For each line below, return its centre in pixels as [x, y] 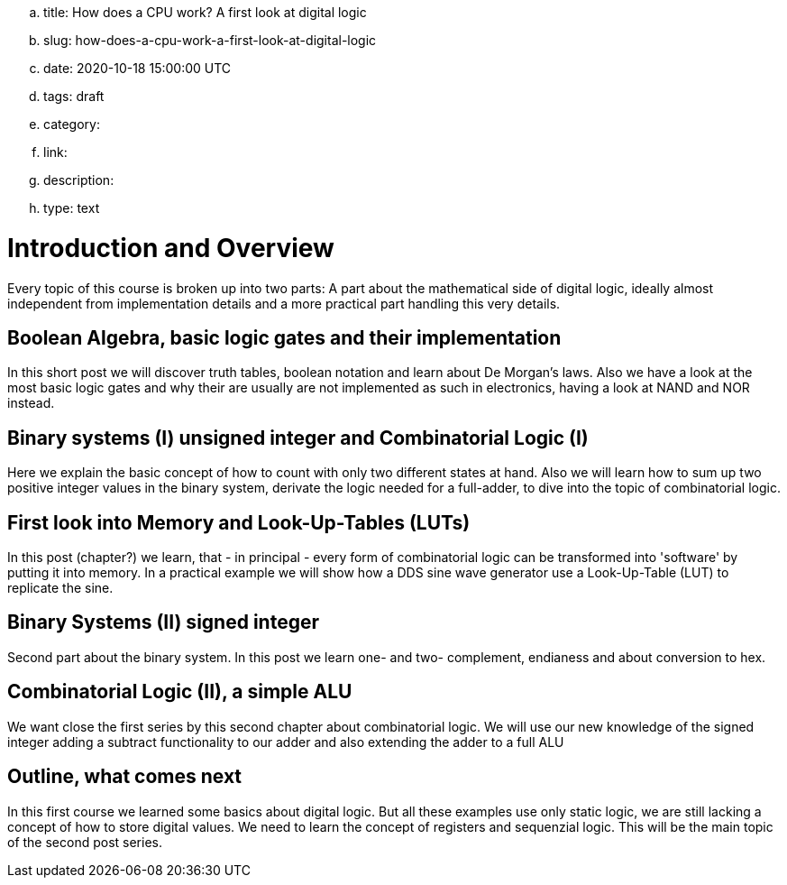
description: [79, 180]
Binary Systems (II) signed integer [163, 622]
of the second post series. [85, 842]
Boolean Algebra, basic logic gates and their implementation [284, 337]
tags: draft [74, 96]
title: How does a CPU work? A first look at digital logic [205, 12]
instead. [31, 403]
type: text [72, 208]
